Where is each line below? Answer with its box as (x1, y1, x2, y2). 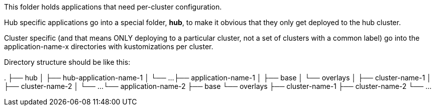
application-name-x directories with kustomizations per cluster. (4, 42, 213, 51)
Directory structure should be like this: (4, 58, 131, 66)
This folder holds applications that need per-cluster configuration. (4, 3, 222, 11)
